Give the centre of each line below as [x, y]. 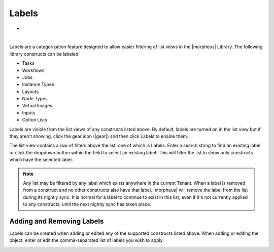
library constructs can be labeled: [44, 54]
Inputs [29, 113]
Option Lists [35, 120]
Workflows [33, 70]
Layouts [30, 92]
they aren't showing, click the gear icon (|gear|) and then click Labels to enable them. [99, 136]
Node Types [35, 99]
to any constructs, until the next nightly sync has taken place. [87, 204]
